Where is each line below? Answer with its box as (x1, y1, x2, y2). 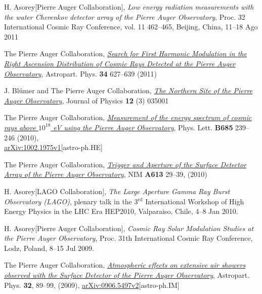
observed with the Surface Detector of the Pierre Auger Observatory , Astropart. (4, 270, 250, 280)
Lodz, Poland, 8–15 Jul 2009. (4, 242, 94, 253)
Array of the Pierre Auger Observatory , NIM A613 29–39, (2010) (4, 169, 207, 179)
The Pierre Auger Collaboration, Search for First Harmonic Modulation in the (4, 48, 247, 59)
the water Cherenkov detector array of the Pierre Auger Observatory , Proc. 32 (4, 11, 245, 22)
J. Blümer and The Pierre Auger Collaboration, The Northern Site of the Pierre (4, 85, 253, 96)
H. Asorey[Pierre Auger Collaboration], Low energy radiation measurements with (4, 2, 254, 12)
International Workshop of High (145, 196, 244, 206)
